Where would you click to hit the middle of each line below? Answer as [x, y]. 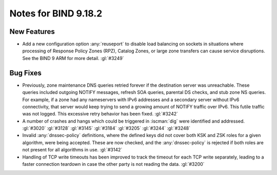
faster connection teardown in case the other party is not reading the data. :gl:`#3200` [113, 164]
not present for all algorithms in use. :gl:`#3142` [72, 150]
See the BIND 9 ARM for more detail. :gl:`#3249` [73, 58]
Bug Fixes [26, 73]
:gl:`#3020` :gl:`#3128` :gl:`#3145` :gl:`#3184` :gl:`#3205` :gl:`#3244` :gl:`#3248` [106, 128]
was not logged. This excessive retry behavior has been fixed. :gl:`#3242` [100, 114]
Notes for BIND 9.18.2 [56, 13]
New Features [32, 32]
